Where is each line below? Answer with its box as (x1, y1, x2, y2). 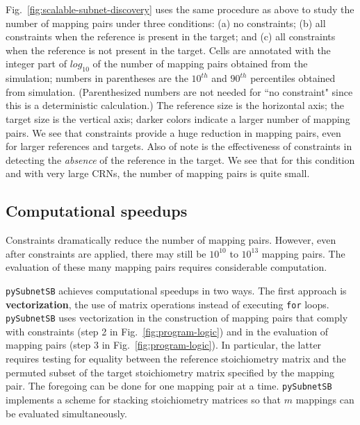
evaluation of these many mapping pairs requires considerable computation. (6, 260, 327, 274)
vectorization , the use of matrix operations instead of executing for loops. (6, 297, 329, 311)
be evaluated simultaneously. (6, 406, 127, 420)
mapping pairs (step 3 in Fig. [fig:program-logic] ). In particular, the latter (6, 337, 322, 352)
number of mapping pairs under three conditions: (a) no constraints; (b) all (6, 15, 326, 30)
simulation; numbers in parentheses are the (6, 71, 188, 85)
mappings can (295, 392, 354, 406)
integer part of (6, 56, 67, 71)
